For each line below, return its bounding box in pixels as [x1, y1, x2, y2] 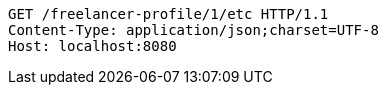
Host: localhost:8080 [8, 38, 177, 54]
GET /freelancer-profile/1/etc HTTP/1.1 [8, 6, 329, 22]
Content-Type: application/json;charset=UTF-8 [8, 22, 379, 38]
